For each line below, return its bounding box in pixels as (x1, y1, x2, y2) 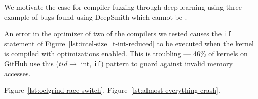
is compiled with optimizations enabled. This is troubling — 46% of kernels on (4, 48, 248, 59)
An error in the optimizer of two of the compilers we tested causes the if (4, 28, 231, 39)
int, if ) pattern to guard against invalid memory (81, 58, 233, 69)
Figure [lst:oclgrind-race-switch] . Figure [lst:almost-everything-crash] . (4, 85, 220, 95)
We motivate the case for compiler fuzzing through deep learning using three (4, 2, 242, 12)
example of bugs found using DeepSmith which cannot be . (4, 11, 187, 22)
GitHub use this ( (4, 58, 59, 69)
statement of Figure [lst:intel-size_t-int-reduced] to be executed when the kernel (4, 38, 254, 48)
